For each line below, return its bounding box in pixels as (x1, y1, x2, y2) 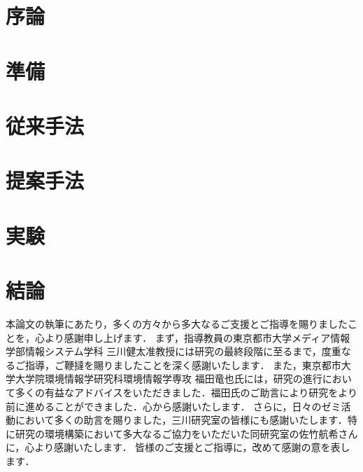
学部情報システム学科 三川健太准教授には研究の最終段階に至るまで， (6, 344, 322, 359)
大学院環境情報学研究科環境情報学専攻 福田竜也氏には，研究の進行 (15, 371, 322, 386)
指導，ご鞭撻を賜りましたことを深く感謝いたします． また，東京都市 (24, 357, 341, 372)
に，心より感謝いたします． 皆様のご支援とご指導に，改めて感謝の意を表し (6, 440, 350, 454)
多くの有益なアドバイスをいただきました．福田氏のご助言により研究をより (15, 384, 358, 399)
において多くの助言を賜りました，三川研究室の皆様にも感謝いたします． (15, 412, 348, 427)
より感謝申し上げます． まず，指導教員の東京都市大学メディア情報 (44, 330, 350, 345)
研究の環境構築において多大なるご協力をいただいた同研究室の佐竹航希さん (15, 426, 358, 440)
